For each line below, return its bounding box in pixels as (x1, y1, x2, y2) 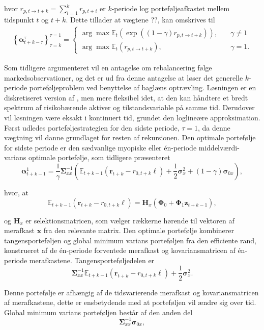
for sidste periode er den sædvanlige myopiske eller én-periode (4, 142, 197, 153)
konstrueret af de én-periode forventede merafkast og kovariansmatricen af (4, 245, 236, 256)
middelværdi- (198, 142, 240, 153)
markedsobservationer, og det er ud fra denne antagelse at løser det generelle (4, 72, 243, 83)
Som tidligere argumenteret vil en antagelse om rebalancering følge (4, 62, 212, 72)
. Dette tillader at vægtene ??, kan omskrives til (66, 14, 215, 24)
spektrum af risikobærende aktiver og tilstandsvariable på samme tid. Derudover (4, 102, 255, 113)
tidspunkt (4, 14, 34, 24)
